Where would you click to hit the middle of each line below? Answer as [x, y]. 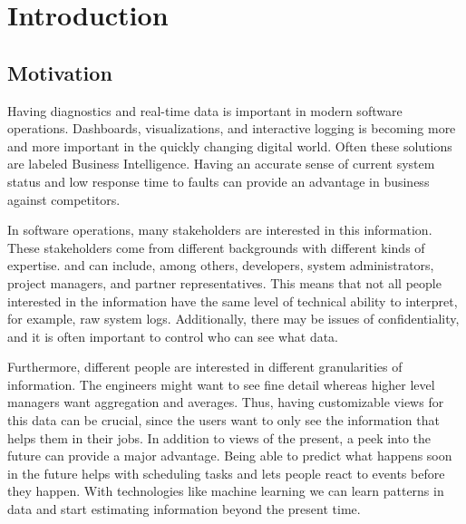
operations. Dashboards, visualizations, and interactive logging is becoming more [232, 128]
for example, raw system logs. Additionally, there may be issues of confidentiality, [233, 319]
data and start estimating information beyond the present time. [184, 509]
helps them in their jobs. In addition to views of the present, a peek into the [219, 437]
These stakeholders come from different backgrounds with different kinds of [216, 247]
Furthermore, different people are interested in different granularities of [205, 367]
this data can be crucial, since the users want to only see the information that [223, 420]
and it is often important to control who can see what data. [173, 336]
